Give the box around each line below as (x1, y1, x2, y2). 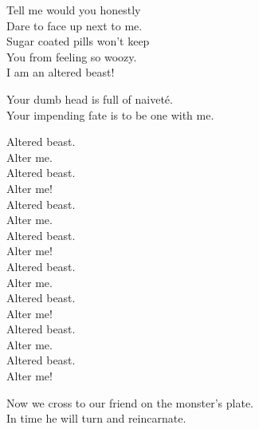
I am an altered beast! (6, 64, 115, 81)
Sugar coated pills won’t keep (6, 33, 150, 49)
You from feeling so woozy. (6, 48, 137, 65)
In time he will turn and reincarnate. (6, 410, 186, 427)
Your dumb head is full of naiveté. (6, 90, 173, 107)
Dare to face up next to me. (6, 17, 143, 33)
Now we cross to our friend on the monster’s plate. (6, 394, 253, 411)
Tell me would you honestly (6, 2, 141, 18)
